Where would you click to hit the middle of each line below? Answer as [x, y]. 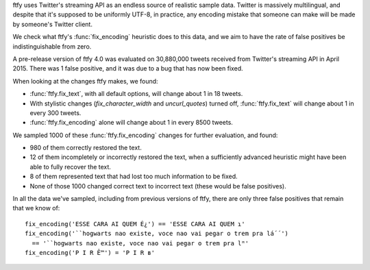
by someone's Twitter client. [52, 24]
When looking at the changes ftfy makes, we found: [85, 81]
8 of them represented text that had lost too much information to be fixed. [134, 176]
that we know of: [36, 208]
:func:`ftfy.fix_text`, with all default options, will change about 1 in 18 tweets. [136, 94]
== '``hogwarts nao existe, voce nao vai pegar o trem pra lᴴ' [140, 243]
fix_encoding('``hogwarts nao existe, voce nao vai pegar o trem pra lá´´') [157, 234]
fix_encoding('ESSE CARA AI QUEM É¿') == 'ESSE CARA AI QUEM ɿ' [135, 224]
